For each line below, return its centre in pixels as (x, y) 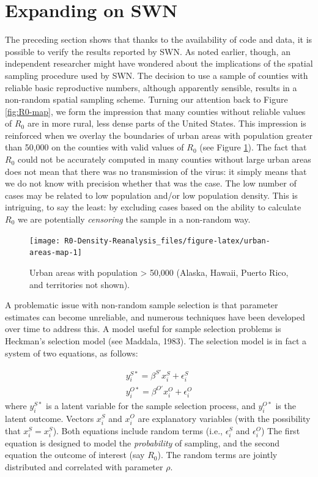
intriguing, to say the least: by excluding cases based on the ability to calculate (153, 207)
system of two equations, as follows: (72, 353)
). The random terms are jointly (217, 455)
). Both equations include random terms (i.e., (138, 430)
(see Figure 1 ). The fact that (253, 147)
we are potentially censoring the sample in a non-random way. (134, 219)
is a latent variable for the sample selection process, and (151, 405)
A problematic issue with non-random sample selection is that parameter (142, 305)
